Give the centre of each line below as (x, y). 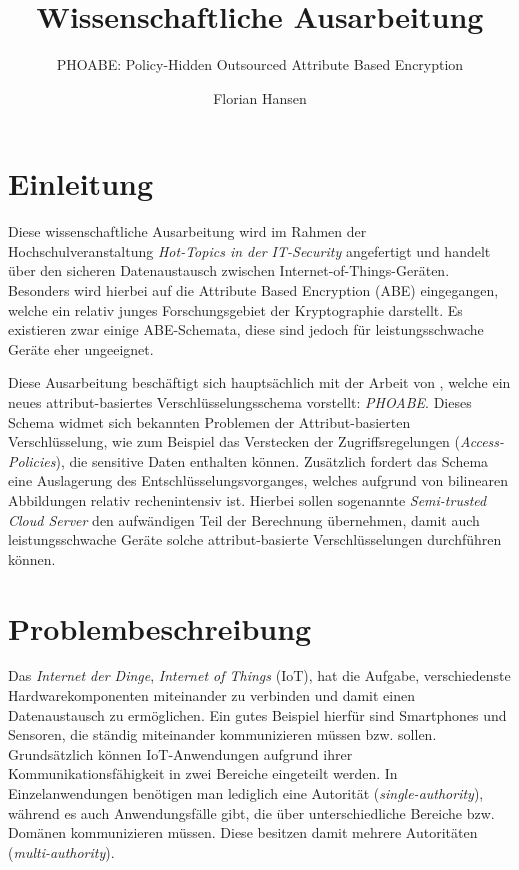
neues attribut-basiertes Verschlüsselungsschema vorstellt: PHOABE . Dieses (240, 402)
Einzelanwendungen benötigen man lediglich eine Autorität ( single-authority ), (246, 793)
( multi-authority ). (61, 851)
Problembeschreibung (160, 627)
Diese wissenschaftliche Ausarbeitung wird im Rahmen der (187, 231)
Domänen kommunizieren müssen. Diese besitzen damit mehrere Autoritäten (243, 832)
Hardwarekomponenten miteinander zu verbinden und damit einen (211, 695)
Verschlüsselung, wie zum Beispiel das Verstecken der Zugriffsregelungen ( (234, 441)
